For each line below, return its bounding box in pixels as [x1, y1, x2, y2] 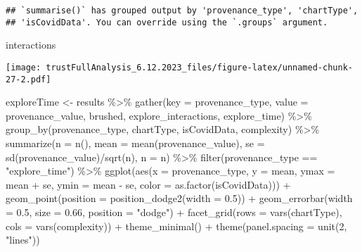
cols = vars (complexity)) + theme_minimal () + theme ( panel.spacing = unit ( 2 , [6, 218, 347, 233]
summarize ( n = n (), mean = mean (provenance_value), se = [6, 136, 265, 150]
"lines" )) [6, 232, 40, 247]
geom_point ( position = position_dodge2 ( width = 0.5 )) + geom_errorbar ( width [6, 191, 353, 206]
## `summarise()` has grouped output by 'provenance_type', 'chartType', [6, 6, 358, 15]
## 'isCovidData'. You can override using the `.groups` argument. [6, 17, 328, 27]
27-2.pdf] [6, 74, 51, 84]
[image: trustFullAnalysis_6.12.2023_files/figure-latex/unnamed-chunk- [6, 62, 353, 73]
